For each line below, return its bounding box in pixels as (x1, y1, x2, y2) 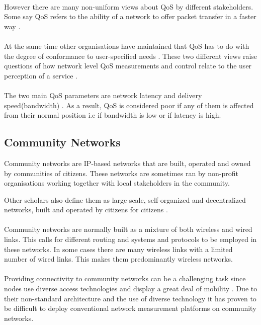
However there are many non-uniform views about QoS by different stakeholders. (4, 1, 253, 12)
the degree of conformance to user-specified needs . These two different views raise (4, 50, 257, 61)
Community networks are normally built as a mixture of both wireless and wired (4, 224, 252, 234)
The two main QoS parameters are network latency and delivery (4, 90, 202, 100)
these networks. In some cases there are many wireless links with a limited (4, 243, 233, 254)
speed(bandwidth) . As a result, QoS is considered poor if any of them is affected (4, 100, 254, 110)
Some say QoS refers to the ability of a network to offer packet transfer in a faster (4, 11, 256, 22)
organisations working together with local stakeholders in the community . (4, 178, 230, 188)
